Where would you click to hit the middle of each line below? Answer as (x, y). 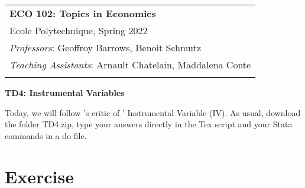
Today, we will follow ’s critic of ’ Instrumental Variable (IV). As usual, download (153, 112)
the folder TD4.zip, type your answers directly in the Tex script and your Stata (149, 124)
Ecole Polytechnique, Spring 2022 (79, 30)
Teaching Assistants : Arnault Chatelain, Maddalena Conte (130, 65)
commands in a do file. (46, 135)
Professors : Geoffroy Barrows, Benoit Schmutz (106, 47)
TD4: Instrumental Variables (65, 93)
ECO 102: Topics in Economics (83, 13)
